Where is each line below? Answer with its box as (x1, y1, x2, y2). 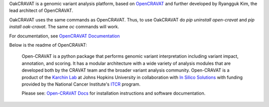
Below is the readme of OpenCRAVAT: (9, 42, 87, 48)
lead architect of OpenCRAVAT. (9, 7, 73, 13)
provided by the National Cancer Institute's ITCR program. (21, 81, 141, 87)
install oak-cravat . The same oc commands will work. (9, 24, 120, 30)
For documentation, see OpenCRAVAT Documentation (9, 33, 120, 39)
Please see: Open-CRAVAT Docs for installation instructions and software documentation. (21, 90, 206, 97)
